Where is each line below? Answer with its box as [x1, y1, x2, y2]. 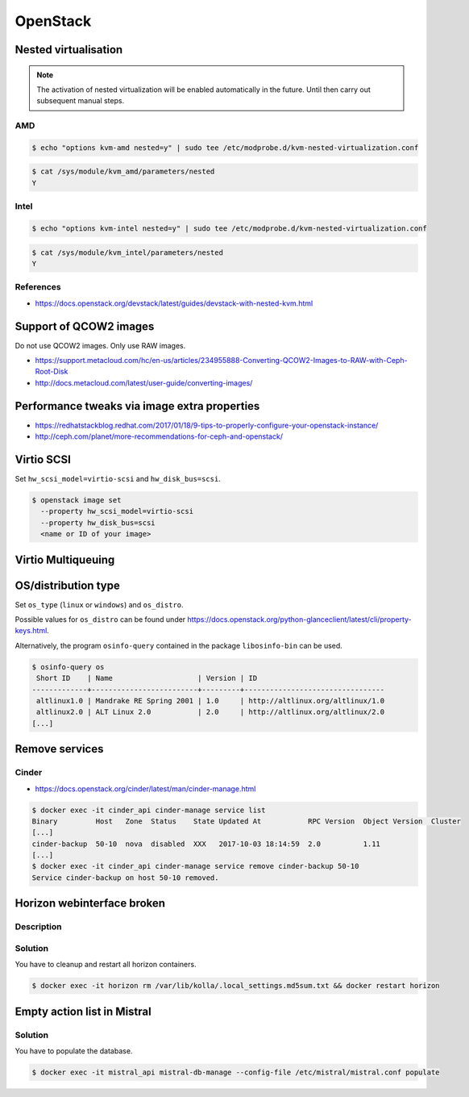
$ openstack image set [31, 495, 122, 504]
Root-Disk [35, 367, 68, 377]
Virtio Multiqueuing [15, 553, 115, 566]
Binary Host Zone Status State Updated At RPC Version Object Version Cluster [31, 816, 461, 826]
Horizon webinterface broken [15, 896, 165, 911]
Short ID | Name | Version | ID [36, 674, 258, 683]
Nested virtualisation [15, 43, 123, 56]
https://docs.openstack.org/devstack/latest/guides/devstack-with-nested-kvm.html [35, 298, 313, 308]
